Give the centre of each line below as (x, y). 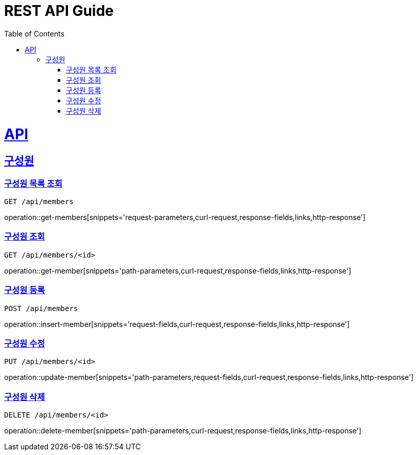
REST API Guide (59, 11)
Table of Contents (34, 33)
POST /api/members (41, 308)
